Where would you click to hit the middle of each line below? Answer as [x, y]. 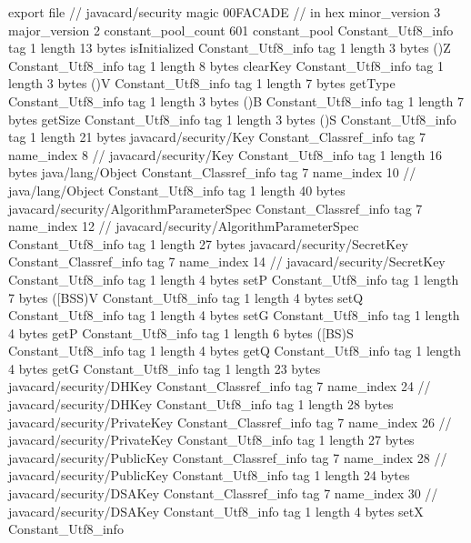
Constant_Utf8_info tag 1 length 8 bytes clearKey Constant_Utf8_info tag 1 [226, 65]
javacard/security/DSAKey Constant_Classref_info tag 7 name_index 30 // [223, 493]
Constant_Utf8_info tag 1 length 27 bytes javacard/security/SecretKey [208, 243]
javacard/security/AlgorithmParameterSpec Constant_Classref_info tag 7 [215, 208]
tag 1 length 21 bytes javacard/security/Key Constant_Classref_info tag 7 [217, 137]
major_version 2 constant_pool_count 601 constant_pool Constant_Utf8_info [231, 30]
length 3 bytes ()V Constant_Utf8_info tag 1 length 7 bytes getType [202, 83]
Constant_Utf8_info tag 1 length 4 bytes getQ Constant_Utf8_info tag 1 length [235, 351]
